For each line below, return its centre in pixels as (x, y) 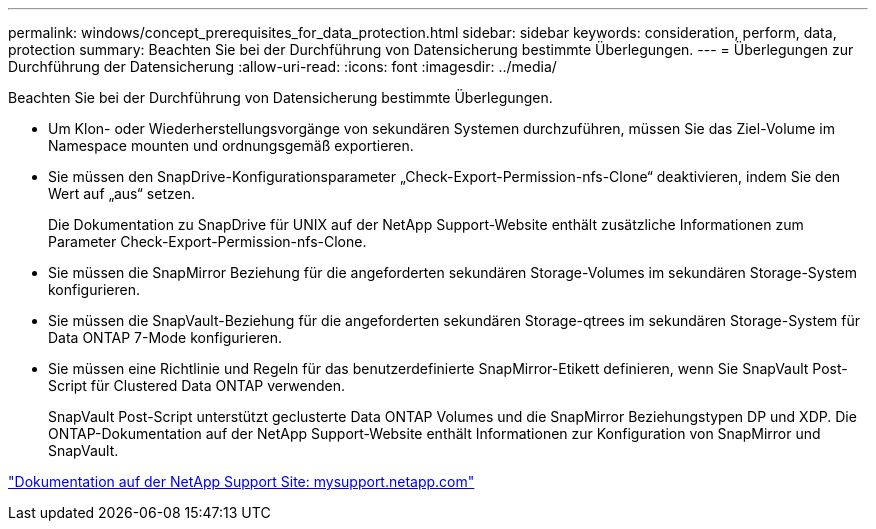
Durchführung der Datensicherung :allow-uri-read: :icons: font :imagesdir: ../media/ (282, 66)
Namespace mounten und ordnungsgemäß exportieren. (231, 145)
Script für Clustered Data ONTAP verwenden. (197, 385)
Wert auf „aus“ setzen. (121, 193)
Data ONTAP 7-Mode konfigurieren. (165, 337)
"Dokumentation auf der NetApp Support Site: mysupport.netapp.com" (241, 481)
